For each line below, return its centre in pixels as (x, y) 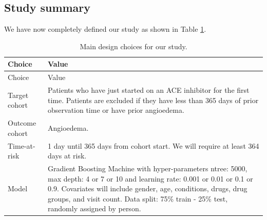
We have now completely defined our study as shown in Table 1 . (105, 29)
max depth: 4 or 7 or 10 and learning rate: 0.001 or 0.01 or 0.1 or (150, 178)
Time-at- (22, 145)
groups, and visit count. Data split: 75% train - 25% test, (138, 198)
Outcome (22, 123)
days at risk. (67, 156)
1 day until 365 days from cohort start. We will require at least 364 (154, 145)
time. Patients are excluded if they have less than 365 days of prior (153, 100)
